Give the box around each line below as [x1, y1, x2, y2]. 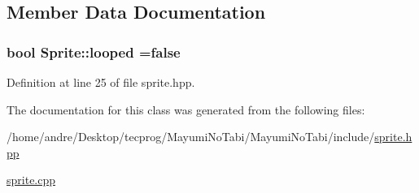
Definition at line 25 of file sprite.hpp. [7, 74, 195, 90]
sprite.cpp [7, 171, 56, 188]
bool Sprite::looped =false [7, 41, 181, 62]
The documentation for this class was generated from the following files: [7, 101, 365, 118]
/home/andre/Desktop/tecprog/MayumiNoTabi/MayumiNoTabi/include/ [7, 128, 375, 145]
